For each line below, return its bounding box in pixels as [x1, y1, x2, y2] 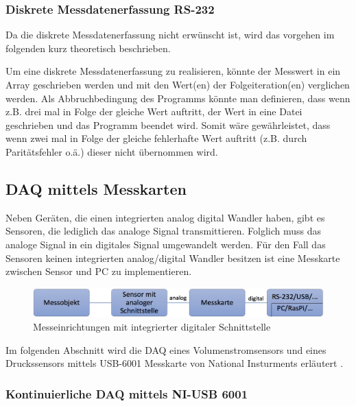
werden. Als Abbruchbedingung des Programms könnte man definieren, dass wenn [5, 91, 351, 105]
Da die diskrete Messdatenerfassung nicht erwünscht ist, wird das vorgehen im [5, 27, 335, 42]
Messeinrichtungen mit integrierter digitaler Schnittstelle [33, 319, 271, 333]
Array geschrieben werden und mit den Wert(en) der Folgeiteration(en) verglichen [5, 77, 350, 91]
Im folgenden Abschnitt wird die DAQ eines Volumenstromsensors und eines [5, 342, 327, 357]
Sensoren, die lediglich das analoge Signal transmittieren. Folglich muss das [5, 224, 322, 238]
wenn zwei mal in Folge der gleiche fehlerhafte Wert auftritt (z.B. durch [5, 131, 307, 145]
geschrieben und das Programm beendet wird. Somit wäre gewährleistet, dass [5, 117, 331, 132]
